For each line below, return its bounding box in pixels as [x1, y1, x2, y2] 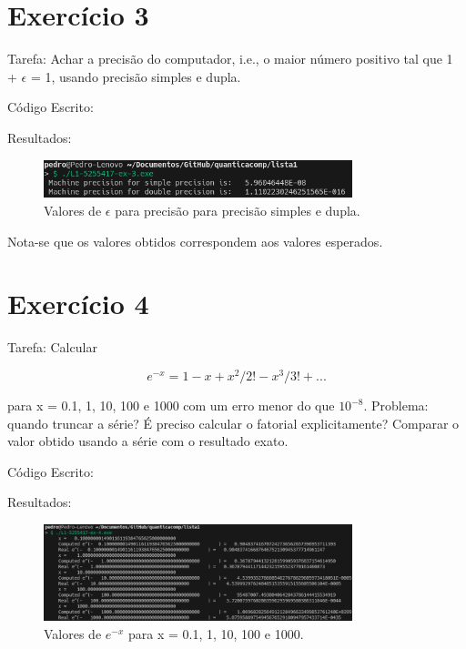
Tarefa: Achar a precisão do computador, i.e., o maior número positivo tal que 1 [7, 49, 453, 68]
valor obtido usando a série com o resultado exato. [7, 431, 289, 451]
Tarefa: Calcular [7, 338, 97, 357]
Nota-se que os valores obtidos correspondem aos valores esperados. [7, 231, 383, 250]
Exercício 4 [7, 285, 149, 322]
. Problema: [363, 396, 429, 415]
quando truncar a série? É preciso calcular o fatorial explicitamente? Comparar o [7, 413, 460, 432]
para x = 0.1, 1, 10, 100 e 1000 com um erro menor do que [7, 396, 335, 415]
